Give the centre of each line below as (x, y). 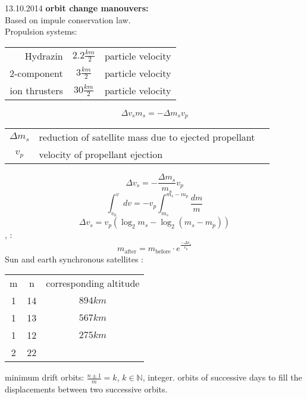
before (163, 251)
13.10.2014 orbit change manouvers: (77, 8)
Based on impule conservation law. (68, 19)
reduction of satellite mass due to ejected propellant (147, 137)
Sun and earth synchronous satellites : (74, 259)
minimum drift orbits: (45, 377)
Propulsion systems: (41, 31)
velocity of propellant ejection (101, 154)
